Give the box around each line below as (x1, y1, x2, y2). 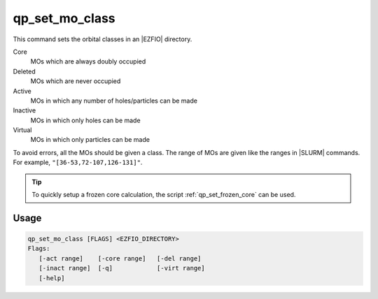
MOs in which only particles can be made (30, 136, 150, 144)
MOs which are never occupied (30, 77, 121, 85)
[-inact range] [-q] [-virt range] (38, 264, 206, 272)
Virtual (13, 126, 32, 134)
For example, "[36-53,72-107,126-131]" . (13, 158, 143, 167)
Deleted (13, 67, 36, 75)
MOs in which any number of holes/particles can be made (30, 96, 197, 105)
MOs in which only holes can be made (30, 116, 141, 124)
